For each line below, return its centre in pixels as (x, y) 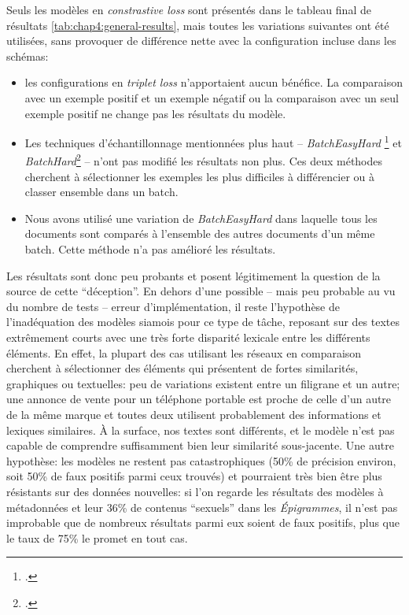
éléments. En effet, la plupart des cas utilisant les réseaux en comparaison (184, 352)
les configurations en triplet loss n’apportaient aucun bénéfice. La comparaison (214, 82)
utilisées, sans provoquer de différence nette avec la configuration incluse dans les (201, 41)
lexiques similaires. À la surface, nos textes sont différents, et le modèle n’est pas (201, 430)
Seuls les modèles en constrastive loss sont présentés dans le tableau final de (189, 9)
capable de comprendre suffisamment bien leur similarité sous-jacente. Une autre (200, 445)
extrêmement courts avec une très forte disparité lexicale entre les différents (188, 337)
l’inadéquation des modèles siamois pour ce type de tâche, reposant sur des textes (203, 322)
